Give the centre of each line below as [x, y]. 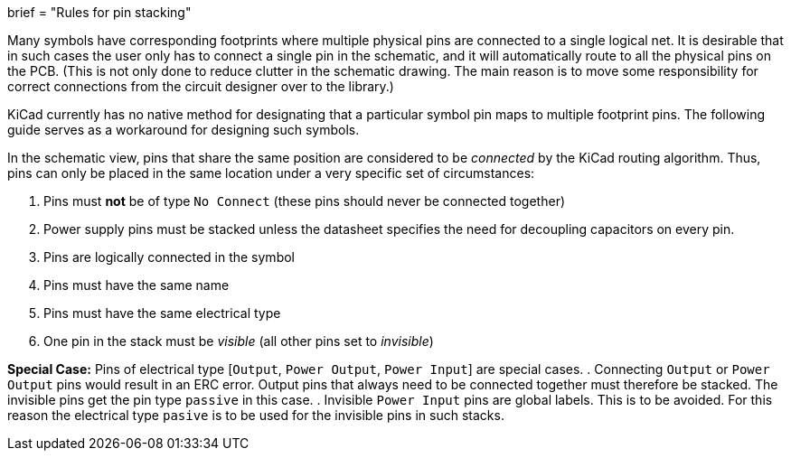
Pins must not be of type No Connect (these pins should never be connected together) [305, 201]
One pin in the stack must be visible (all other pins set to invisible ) [239, 341]
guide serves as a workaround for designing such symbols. [184, 130]
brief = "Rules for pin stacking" [99, 12]
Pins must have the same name [137, 285]
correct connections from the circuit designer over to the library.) [201, 86]
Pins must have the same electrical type [162, 313]
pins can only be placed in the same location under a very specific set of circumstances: [271, 173]
